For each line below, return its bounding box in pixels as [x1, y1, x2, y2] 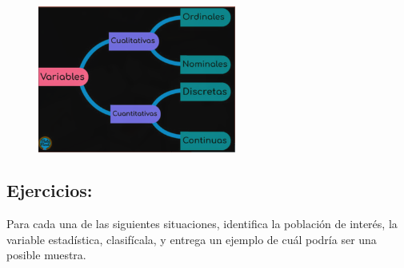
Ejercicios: [6, 178, 93, 203]
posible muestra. [6, 246, 86, 263]
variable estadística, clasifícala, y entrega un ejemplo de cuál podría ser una [6, 231, 377, 247]
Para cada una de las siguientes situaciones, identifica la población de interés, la [6, 215, 398, 232]
